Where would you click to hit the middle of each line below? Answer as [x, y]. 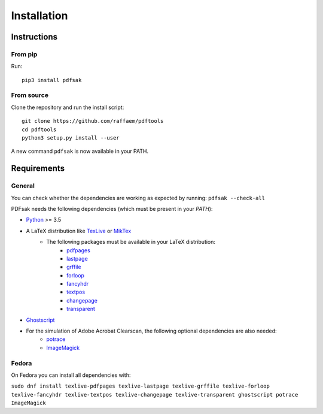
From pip [24, 54]
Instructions [34, 37]
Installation [39, 16]
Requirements [38, 169]
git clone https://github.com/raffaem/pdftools [93, 121]
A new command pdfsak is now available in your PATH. [80, 151]
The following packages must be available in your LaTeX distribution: [131, 242]
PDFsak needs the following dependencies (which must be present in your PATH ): [112, 208]
